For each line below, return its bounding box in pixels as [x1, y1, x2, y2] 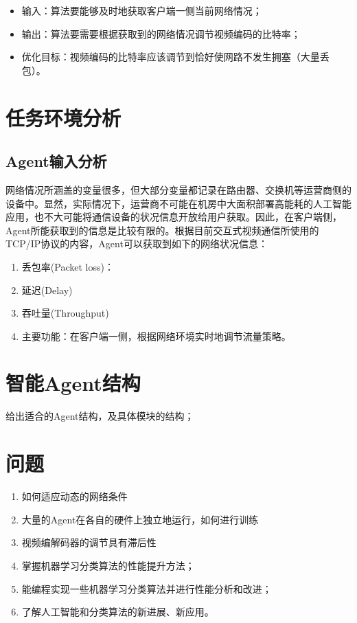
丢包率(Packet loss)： [21, 259, 114, 273]
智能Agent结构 [5, 369, 141, 397]
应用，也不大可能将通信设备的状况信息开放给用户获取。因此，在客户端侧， [5, 209, 342, 224]
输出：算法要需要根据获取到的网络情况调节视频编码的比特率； [21, 26, 301, 41]
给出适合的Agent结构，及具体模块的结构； [5, 409, 194, 423]
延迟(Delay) [21, 282, 73, 297]
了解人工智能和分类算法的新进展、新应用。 [21, 604, 214, 619]
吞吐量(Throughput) [21, 306, 109, 320]
